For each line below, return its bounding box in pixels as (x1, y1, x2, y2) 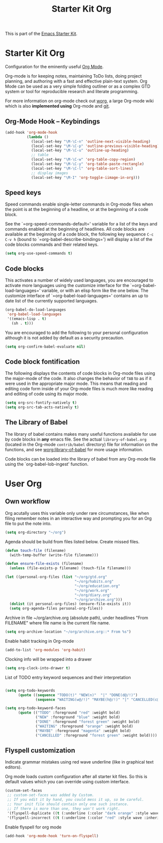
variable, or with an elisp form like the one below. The (41, 287, 149, 294)
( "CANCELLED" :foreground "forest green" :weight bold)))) (35, 733, 158, 738)
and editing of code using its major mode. (5, 391, 88, 397)
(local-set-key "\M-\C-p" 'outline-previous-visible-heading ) (31, 143, 160, 148)
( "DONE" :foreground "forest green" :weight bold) (35, 719, 140, 724)
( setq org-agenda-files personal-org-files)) (9, 606, 103, 611)
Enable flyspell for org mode (5, 824, 62, 830)
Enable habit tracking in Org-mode (5, 638, 74, 644)
